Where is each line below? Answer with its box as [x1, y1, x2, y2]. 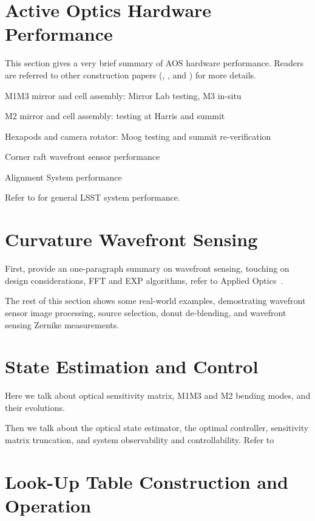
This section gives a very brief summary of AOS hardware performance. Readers [5, 57, 304, 69]
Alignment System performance [5, 170, 122, 183]
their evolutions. [5, 401, 65, 413]
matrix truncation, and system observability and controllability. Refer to [5, 433, 274, 446]
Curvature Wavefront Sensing [5, 227, 258, 252]
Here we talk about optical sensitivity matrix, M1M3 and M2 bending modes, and [5, 389, 311, 402]
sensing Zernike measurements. [5, 318, 120, 331]
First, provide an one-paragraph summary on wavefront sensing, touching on [5, 262, 290, 275]
